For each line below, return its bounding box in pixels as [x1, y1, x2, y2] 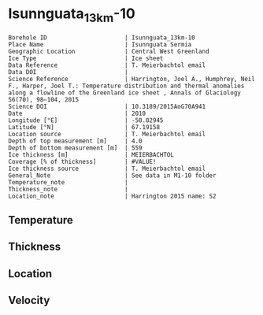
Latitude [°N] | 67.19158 [8, 123, 160, 131]
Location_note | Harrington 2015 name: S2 [8, 192, 217, 200]
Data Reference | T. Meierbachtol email [8, 61, 206, 69]
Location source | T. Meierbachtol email [8, 130, 206, 138]
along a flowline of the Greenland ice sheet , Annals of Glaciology [8, 88, 242, 97]
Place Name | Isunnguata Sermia [8, 40, 192, 48]
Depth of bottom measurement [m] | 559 [8, 143, 143, 152]
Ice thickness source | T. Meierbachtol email [8, 165, 206, 172]
